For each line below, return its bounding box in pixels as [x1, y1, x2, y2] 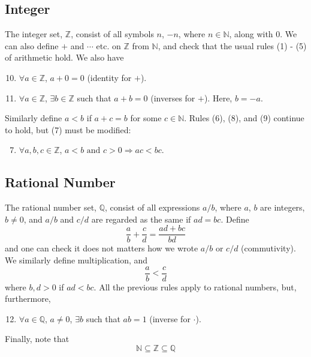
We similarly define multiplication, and [5, 254, 148, 266]
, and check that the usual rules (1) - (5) [158, 39, 307, 52]
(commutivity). [241, 242, 296, 254]
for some [130, 112, 162, 124]
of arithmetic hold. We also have [5, 51, 124, 64]
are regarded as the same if [91, 212, 191, 225]
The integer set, [5, 28, 63, 40]
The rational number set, [5, 201, 96, 214]
